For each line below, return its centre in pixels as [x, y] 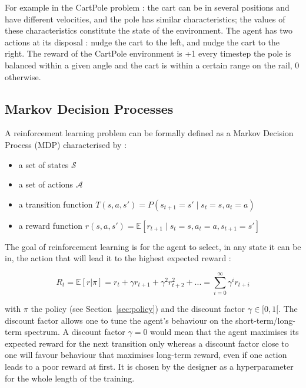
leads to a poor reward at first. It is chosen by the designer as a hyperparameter [149, 366]
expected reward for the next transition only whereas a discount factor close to [147, 343]
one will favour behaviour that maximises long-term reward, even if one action [146, 355]
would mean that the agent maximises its [224, 332]
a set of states [44, 164]
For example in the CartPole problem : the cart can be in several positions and [147, 7]
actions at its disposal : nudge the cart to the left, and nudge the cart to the [142, 42]
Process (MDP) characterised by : [66, 144]
